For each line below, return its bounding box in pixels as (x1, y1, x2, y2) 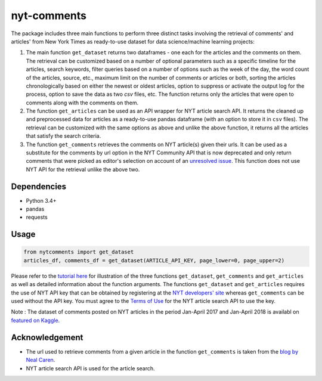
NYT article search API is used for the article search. (26, 364, 155, 372)
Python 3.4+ (26, 197, 57, 204)
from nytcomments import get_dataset (23, 249, 134, 256)
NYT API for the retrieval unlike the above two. (26, 166, 140, 173)
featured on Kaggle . (11, 317, 60, 324)
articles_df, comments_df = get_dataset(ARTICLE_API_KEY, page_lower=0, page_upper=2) (23, 257, 285, 264)
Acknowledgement (11, 332, 83, 342)
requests (26, 213, 48, 221)
